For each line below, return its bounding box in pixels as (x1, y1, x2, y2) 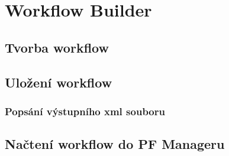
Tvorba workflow (5, 38, 109, 56)
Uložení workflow (5, 73, 112, 91)
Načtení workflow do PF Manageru (5, 135, 225, 153)
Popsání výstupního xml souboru (5, 103, 165, 118)
